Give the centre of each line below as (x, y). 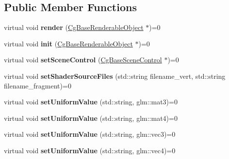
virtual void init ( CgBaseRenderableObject (68, 43)
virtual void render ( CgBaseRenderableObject (74, 27)
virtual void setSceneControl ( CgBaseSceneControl (83, 60)
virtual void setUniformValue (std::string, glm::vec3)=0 (90, 134)
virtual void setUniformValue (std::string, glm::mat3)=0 (91, 102)
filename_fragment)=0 (38, 85)
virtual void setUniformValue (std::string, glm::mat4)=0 (91, 118)
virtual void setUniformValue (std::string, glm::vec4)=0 (90, 150)
